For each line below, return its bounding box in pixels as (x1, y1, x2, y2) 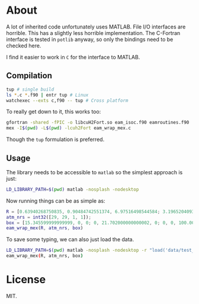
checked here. (6, 42, 41, 49)
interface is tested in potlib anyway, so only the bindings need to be (6, 36, 174, 43)
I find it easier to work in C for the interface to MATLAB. (6, 53, 140, 60)
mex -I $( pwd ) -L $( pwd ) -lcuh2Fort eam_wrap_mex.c (6, 125, 131, 131)
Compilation (6, 71, 52, 81)
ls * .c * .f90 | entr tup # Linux (6, 92, 89, 98)
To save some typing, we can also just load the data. (6, 236, 134, 243)
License (6, 273, 46, 286)
